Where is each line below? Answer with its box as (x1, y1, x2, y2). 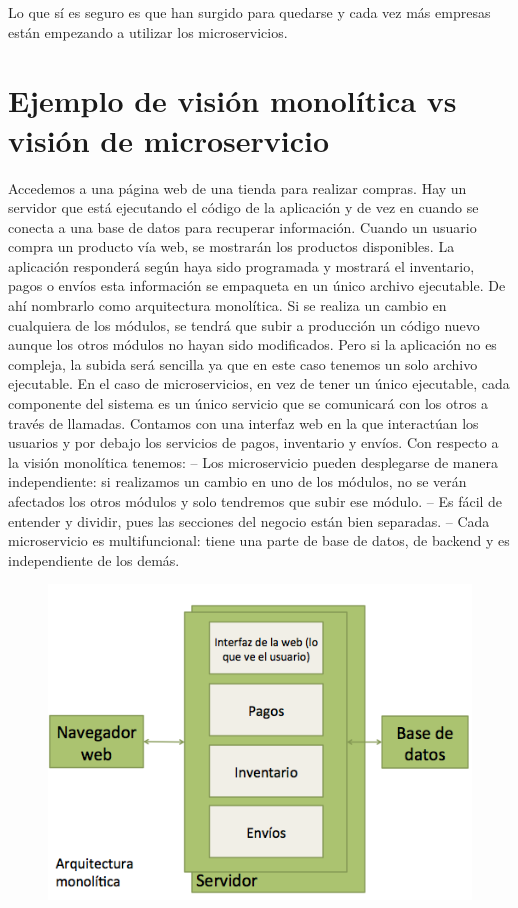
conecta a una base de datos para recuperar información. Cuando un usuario (8, 216, 477, 237)
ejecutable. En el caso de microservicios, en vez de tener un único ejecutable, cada (8, 373, 510, 394)
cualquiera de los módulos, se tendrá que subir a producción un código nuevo (8, 314, 480, 335)
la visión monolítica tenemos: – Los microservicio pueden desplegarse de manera (8, 451, 498, 472)
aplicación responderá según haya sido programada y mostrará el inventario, (8, 255, 475, 276)
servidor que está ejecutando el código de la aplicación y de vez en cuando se (8, 197, 479, 218)
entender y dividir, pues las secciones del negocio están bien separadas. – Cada (8, 510, 490, 531)
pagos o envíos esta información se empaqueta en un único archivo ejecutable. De (8, 275, 506, 296)
